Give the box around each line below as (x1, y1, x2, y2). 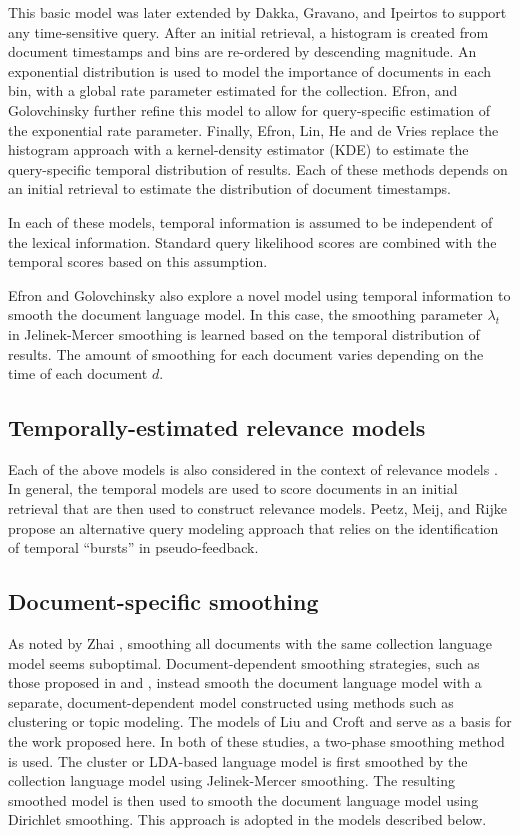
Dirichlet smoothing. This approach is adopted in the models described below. (8, 809, 487, 830)
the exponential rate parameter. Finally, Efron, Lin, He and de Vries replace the (8, 119, 499, 140)
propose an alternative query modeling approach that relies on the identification (8, 517, 499, 538)
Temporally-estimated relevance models (8, 412, 426, 443)
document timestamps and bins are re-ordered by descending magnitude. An (8, 41, 477, 62)
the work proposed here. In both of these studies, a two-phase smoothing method (8, 731, 505, 752)
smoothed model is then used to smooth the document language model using (8, 789, 479, 810)
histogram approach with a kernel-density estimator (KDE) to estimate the (8, 139, 469, 160)
